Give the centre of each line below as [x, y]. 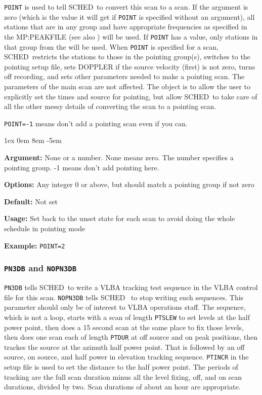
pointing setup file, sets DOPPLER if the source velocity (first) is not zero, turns [130, 66]
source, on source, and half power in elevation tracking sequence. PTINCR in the [126, 357]
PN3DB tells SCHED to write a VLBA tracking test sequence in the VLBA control [131, 287]
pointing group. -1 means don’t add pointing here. [82, 167]
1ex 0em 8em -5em [33, 140]
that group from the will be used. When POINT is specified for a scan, [111, 46]
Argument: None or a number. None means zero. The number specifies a [119, 157]
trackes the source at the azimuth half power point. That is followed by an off [124, 347]
